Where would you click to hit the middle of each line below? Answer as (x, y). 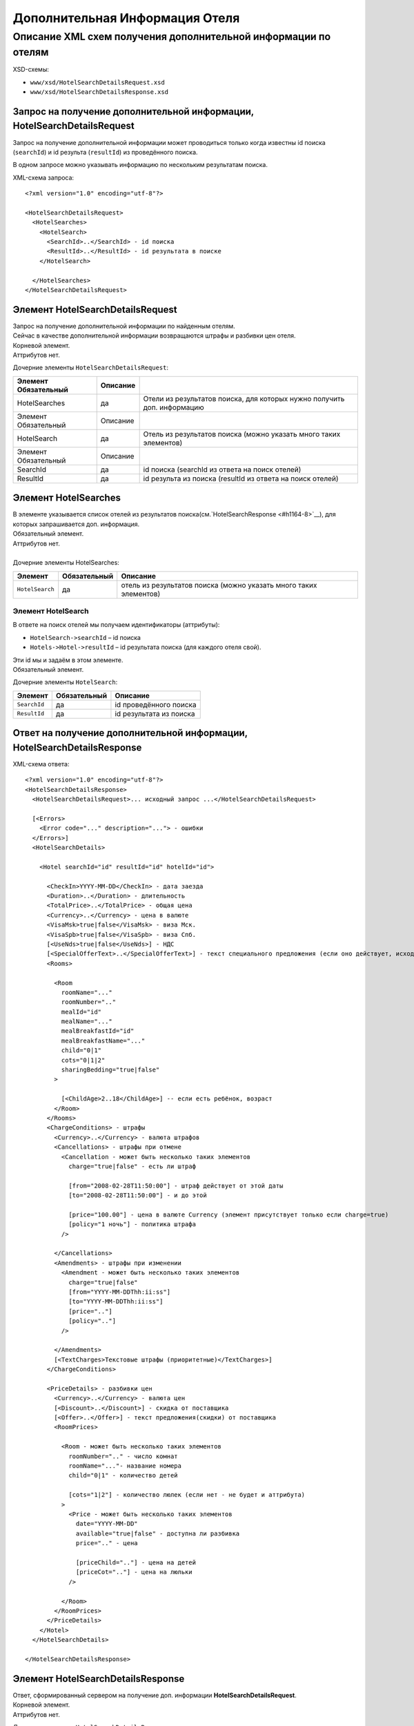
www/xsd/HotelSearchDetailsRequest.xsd (97, 82)
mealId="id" (81, 1012)
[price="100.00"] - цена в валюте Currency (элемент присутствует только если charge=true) (229, 1214)
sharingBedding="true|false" (110, 1070)
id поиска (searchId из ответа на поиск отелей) (222, 469)
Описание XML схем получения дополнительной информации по (172, 37)
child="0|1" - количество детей (124, 1475)
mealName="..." (87, 1021)
